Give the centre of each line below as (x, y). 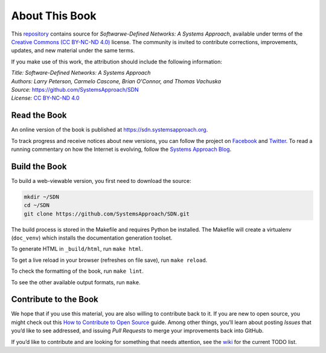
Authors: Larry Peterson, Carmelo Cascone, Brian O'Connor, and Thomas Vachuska (116, 81)
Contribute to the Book (55, 300)
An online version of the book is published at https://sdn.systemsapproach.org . (110, 130)
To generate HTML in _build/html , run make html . (77, 249)
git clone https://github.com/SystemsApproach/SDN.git (107, 214)
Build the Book (39, 166)
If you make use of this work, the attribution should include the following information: (117, 62)
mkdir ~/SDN (42, 197)
